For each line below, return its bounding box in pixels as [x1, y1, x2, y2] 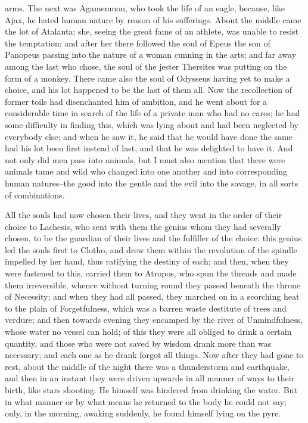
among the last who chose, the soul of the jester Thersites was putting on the [5, 60, 287, 72]
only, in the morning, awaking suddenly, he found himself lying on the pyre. [5, 407, 281, 419]
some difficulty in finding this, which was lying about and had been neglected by [5, 118, 298, 130]
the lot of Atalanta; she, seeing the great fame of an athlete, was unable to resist [5, 25, 299, 38]
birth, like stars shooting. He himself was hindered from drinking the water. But [5, 384, 297, 396]
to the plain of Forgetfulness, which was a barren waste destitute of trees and [5, 301, 287, 314]
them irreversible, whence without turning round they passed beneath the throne [5, 278, 300, 291]
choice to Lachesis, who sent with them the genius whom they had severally [5, 220, 281, 232]
